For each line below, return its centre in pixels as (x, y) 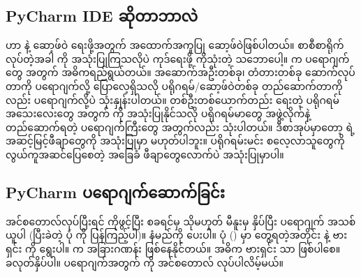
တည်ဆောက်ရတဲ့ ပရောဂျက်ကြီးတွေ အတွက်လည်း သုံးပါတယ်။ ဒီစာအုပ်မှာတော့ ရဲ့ (180, 127)
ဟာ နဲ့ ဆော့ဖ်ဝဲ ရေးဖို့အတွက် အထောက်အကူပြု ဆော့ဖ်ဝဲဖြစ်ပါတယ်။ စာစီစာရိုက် (175, 45)
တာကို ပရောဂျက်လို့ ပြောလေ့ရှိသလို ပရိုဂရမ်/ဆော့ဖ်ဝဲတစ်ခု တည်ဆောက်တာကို (174, 85)
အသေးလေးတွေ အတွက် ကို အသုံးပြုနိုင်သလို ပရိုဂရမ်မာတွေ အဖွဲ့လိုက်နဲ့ (158, 113)
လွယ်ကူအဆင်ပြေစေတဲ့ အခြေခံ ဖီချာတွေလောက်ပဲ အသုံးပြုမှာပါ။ (145, 154)
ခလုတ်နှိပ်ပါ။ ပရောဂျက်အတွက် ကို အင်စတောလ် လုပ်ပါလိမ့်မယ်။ (145, 262)
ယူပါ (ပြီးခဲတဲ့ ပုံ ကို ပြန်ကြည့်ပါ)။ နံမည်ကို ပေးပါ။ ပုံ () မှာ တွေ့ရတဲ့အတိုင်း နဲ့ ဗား (177, 235)
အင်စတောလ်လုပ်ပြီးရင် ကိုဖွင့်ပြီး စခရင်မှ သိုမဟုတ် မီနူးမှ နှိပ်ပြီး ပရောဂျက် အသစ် (181, 221)
